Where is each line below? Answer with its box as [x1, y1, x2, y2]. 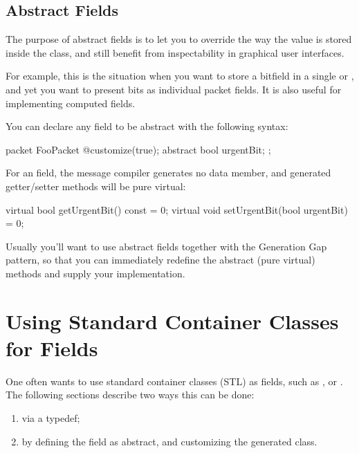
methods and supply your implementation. [6, 266, 185, 280]
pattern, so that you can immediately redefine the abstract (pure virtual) [6, 252, 315, 267]
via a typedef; [21, 411, 80, 425]
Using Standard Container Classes [6, 306, 339, 335]
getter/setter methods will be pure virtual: [6, 178, 186, 193]
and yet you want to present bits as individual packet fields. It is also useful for [6, 82, 342, 96]
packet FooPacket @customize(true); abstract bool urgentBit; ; [6, 142, 271, 156]
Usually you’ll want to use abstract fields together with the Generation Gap [6, 239, 327, 253]
